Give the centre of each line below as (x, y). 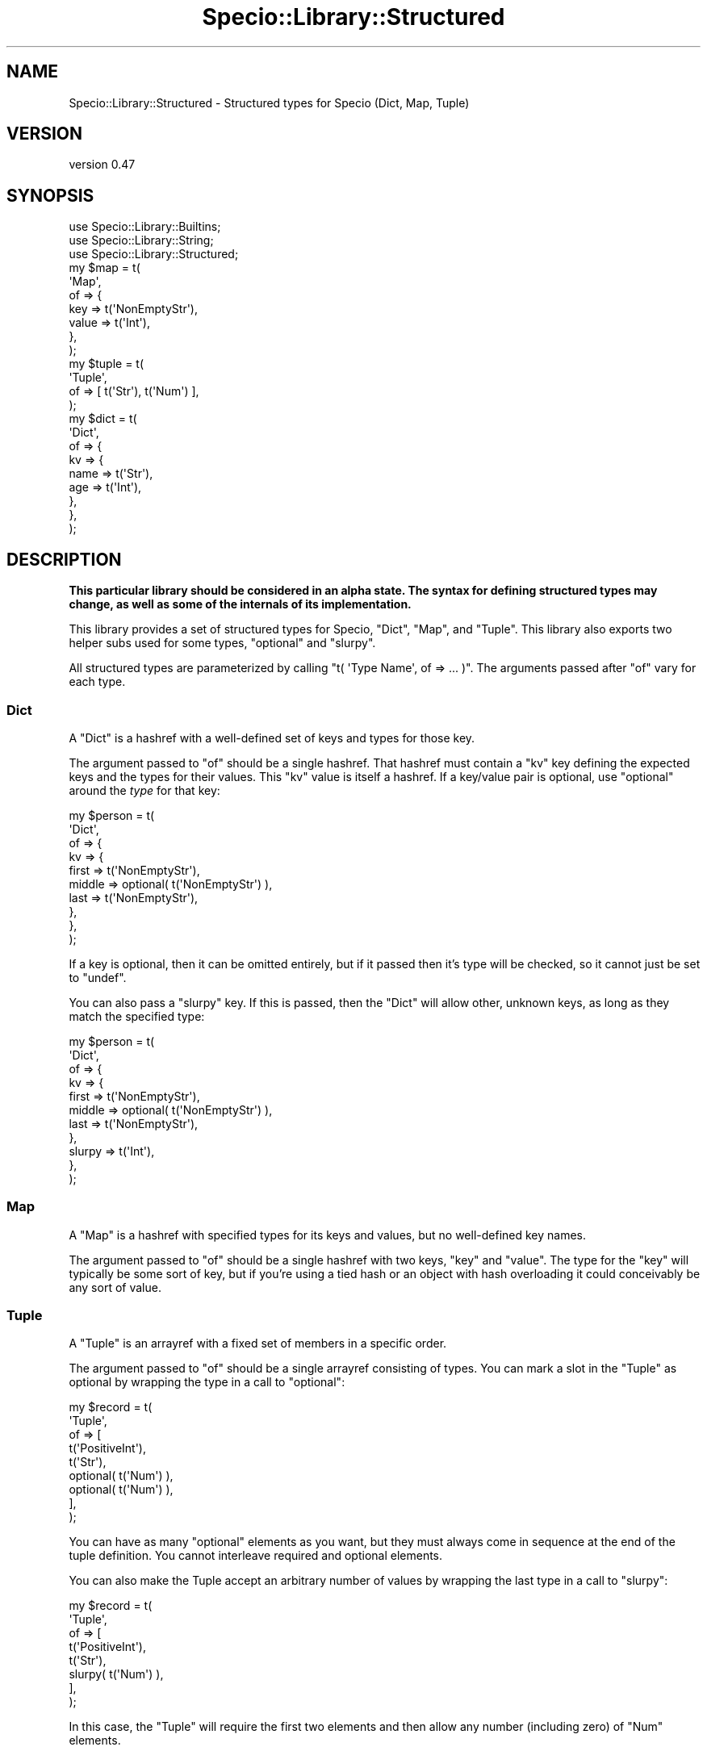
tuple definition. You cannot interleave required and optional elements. (256, 1556)
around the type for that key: (144, 790)
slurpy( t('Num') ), (116, 1674)
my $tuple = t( (107, 364)
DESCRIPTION (64, 559)
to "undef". (98, 977)
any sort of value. (115, 1287)
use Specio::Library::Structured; (154, 254)
